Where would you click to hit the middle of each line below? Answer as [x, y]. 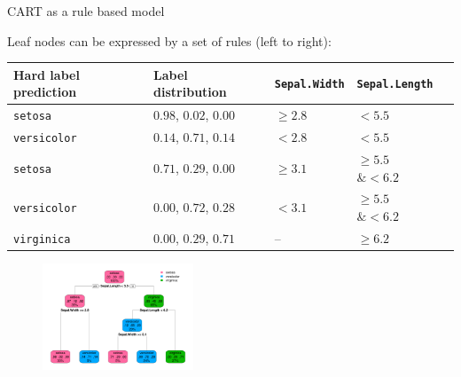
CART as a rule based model [86, 11]
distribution [190, 92]
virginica [42, 239]
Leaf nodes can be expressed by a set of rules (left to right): [169, 40]
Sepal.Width [309, 85]
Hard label [47, 74]
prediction [45, 92]
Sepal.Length [395, 85]
